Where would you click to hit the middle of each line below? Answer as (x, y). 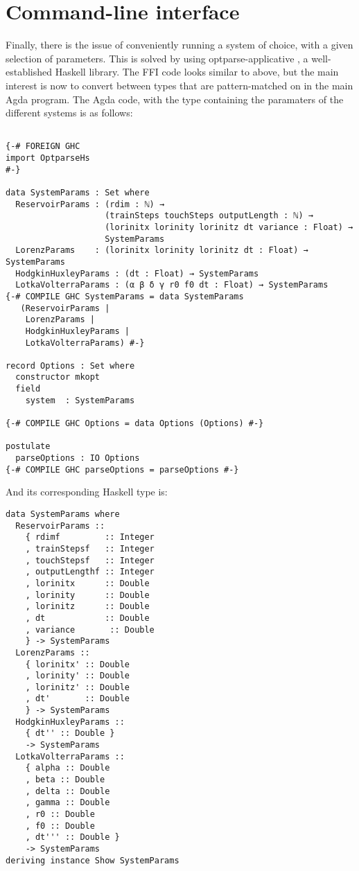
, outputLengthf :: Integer (90, 572)
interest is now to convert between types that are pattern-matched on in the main (179, 85)
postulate (28, 447)
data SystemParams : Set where (78, 192)
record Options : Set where (70, 366)
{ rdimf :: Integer (90, 537)
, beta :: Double (65, 780)
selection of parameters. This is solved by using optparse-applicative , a (157, 58)
